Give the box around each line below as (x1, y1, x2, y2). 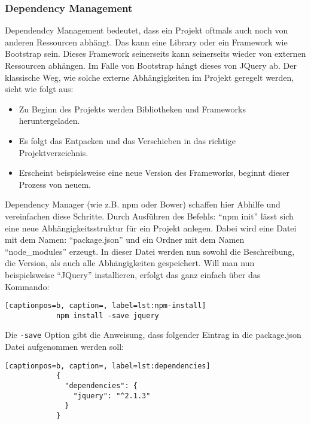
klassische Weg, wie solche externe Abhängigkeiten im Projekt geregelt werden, (5, 71, 294, 83)
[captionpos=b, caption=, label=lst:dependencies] (5, 361, 211, 370)
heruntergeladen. (19, 114, 80, 127)
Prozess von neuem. (19, 178, 91, 190)
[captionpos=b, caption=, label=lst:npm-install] (5, 301, 206, 310)
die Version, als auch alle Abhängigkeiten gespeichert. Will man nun (5, 257, 255, 269)
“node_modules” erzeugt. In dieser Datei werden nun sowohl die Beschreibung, (5, 245, 295, 257)
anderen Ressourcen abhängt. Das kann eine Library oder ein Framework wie (5, 35, 288, 48)
